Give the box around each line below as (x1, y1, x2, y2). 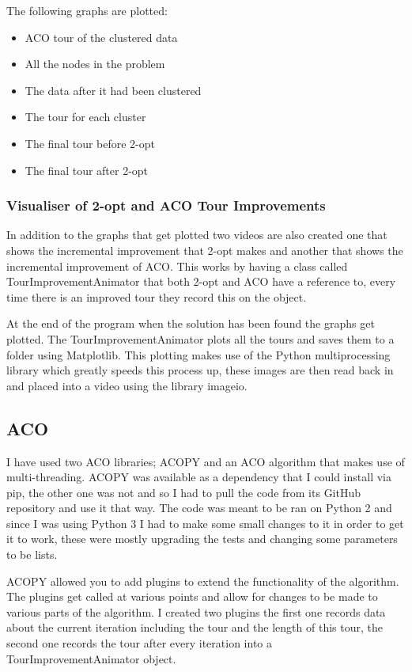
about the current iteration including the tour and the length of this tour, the (6, 619, 383, 636)
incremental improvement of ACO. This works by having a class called (6, 257, 348, 274)
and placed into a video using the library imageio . (6, 377, 248, 393)
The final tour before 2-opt (25, 135, 156, 151)
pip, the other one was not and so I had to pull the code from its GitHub (6, 484, 361, 500)
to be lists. (6, 546, 58, 563)
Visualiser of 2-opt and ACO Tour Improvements (6, 196, 326, 215)
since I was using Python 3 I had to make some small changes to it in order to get (6, 514, 404, 531)
